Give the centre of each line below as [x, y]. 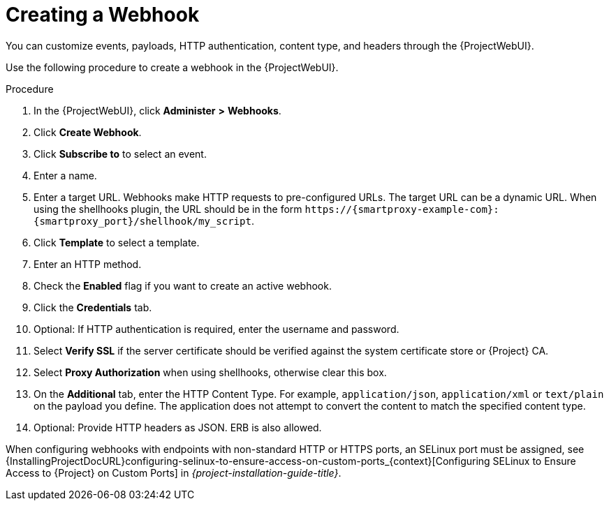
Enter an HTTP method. [88, 264]
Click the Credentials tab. [93, 307]
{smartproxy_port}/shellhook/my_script [142, 221]
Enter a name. [65, 175]
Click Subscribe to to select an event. [120, 154]
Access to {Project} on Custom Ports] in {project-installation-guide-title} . [174, 472]
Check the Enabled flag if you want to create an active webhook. [183, 285]
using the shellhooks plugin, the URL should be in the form [168, 209]
